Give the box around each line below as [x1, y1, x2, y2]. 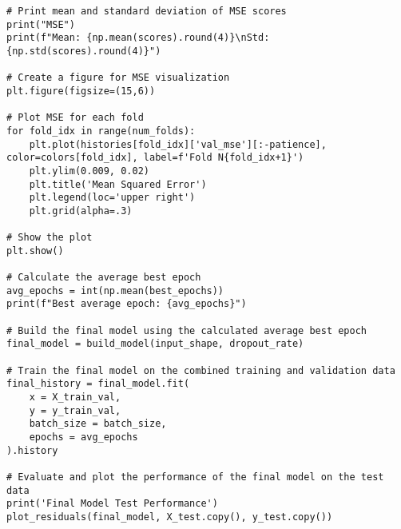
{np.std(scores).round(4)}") [6, 45, 161, 57]
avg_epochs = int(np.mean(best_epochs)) [6, 284, 224, 296]
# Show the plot [6, 232, 93, 244]
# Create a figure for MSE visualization [6, 72, 230, 84]
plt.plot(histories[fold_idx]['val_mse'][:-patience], [29, 138, 327, 150]
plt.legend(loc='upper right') [29, 192, 196, 204]
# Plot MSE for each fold [6, 112, 144, 124]
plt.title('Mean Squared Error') [29, 178, 207, 190]
